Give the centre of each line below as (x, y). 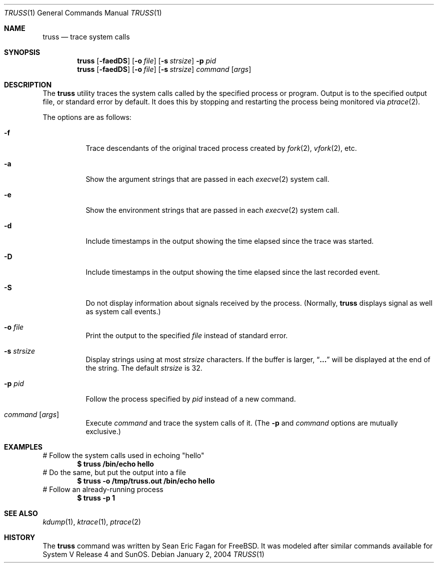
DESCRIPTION (28, 85)
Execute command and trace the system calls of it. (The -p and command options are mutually (242, 423)
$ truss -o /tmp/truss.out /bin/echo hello (146, 481)
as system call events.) (123, 311)
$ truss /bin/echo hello (115, 464)
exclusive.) (103, 431)
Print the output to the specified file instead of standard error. (187, 335)
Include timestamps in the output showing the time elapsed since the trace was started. (230, 241)
